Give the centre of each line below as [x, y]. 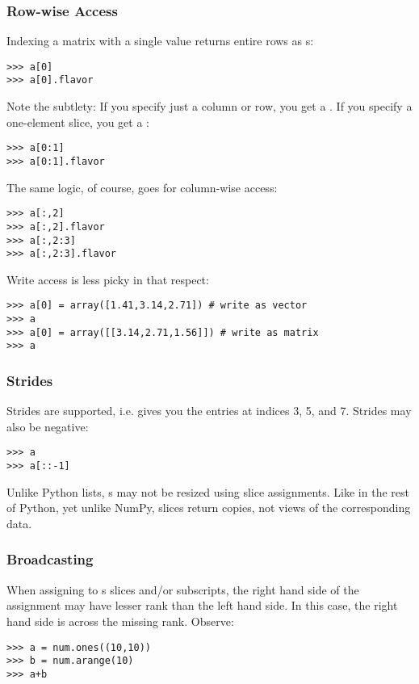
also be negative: [48, 426]
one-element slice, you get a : [78, 122]
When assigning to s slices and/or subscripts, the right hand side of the [183, 589]
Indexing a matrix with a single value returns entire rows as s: [160, 41]
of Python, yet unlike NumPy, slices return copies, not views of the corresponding [209, 508]
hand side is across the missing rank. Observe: [120, 621]
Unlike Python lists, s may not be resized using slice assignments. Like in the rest [208, 491]
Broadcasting [50, 559]
